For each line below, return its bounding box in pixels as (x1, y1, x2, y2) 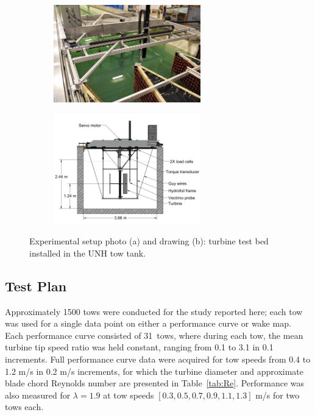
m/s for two (255, 388, 300, 401)
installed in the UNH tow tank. (29, 246, 146, 259)
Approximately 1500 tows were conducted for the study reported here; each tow (5, 305, 303, 317)
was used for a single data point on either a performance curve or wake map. (5, 317, 291, 330)
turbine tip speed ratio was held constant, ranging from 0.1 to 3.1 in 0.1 (5, 341, 274, 353)
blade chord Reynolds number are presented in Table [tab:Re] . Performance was (5, 377, 305, 389)
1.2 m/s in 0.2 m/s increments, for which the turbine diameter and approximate (5, 364, 304, 377)
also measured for (5, 388, 71, 401)
